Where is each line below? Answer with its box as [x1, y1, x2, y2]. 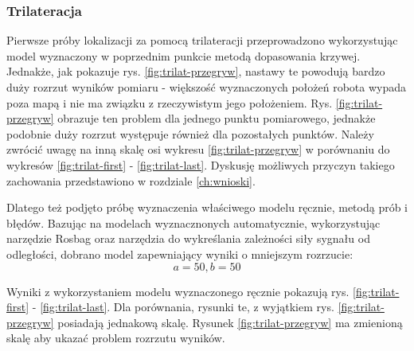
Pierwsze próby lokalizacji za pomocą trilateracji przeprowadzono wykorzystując [6, 32, 398, 49]
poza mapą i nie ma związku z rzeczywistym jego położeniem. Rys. [6, 94, 333, 111]
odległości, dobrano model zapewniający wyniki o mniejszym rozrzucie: [6, 245, 353, 262]
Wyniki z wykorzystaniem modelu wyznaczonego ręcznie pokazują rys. [6, 283, 350, 299]
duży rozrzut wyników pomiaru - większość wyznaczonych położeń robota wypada [6, 79, 406, 95]
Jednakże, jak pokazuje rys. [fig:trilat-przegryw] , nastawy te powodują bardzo [6, 63, 385, 80]
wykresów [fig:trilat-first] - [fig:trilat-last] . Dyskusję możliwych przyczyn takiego [6, 156, 395, 173]
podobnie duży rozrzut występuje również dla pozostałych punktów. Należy [6, 125, 374, 142]
